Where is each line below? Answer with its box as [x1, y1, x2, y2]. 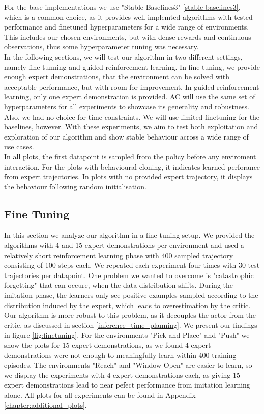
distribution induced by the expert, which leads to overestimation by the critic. [4, 299, 251, 310]
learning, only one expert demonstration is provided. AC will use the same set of [4, 91, 255, 102]
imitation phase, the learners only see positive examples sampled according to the [4, 290, 258, 300]
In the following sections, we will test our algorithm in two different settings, [4, 51, 243, 62]
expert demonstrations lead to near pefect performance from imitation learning [4, 379, 250, 390]
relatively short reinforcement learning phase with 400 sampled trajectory [4, 250, 233, 260]
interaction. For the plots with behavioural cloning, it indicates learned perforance [4, 161, 260, 172]
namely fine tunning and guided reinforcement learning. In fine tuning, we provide [4, 61, 260, 72]
